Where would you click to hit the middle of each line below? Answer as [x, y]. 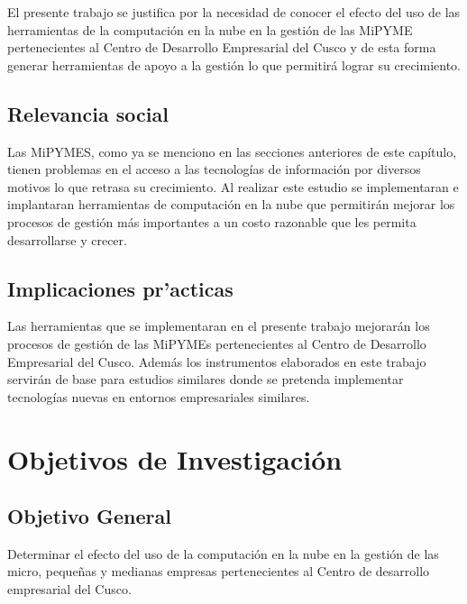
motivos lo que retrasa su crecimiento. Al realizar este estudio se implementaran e [233, 186]
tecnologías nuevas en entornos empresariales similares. [159, 396]
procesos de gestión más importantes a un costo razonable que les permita [212, 221]
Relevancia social [88, 113]
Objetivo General [89, 516]
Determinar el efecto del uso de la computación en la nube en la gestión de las [223, 553]
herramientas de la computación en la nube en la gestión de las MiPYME [210, 29]
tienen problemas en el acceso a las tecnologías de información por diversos [214, 169]
